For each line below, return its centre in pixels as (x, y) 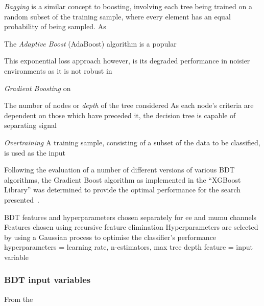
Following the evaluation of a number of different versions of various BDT (119, 170)
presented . (22, 199)
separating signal (30, 125)
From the (19, 299)
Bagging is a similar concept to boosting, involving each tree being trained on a (128, 6)
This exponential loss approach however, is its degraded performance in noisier (127, 61)
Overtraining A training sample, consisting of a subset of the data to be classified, (132, 142)
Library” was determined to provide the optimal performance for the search (123, 190)
